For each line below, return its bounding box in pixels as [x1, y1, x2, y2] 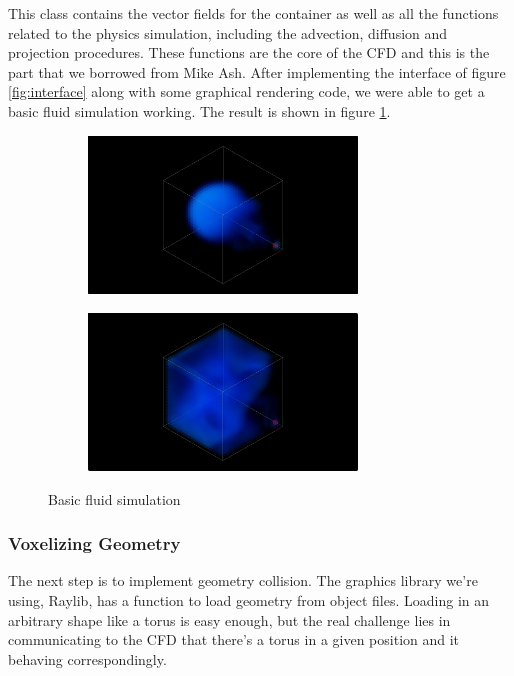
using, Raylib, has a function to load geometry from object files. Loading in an [8, 589, 490, 610]
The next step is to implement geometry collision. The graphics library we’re [8, 570, 478, 591]
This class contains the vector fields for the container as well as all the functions [8, 3, 499, 23]
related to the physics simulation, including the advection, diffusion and [8, 22, 448, 43]
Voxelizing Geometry [8, 531, 181, 556]
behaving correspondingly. [8, 648, 167, 669]
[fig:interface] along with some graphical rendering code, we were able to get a [8, 81, 485, 102]
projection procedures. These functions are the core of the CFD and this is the [8, 42, 490, 63]
